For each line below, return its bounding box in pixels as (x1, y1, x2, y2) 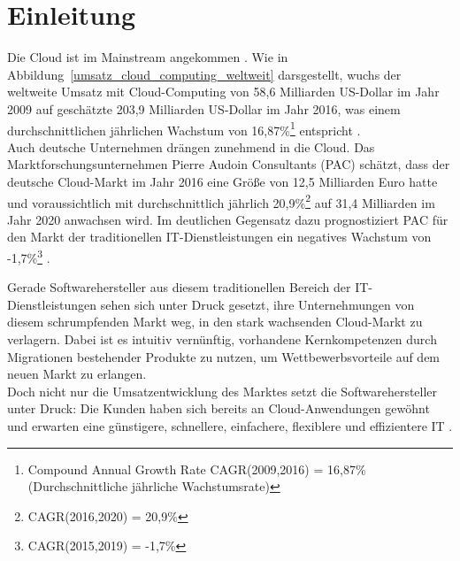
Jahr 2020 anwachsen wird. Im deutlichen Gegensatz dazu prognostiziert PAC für (7, 210, 448, 228)
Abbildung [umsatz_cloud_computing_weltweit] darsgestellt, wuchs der (7, 65, 402, 83)
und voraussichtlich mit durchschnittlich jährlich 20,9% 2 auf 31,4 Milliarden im (7, 190, 435, 211)
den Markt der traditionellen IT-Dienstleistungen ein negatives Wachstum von (7, 227, 432, 246)
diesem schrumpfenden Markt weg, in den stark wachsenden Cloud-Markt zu (7, 312, 423, 331)
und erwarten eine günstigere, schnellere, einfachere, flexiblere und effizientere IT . (7, 416, 453, 434)
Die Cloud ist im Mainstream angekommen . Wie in (7, 48, 288, 66)
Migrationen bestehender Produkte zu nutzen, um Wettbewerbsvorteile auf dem (7, 347, 441, 365)
